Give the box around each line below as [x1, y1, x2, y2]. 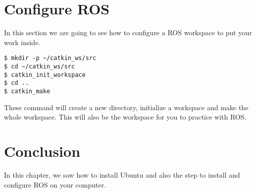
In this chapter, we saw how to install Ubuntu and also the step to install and [4, 169, 240, 180]
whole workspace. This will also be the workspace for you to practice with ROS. [4, 112, 247, 122]
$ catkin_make [4, 87, 51, 95]
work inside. [4, 37, 41, 47]
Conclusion [4, 140, 81, 161]
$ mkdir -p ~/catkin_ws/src [4, 55, 97, 62]
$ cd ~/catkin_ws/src [4, 63, 75, 70]
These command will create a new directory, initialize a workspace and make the [4, 102, 249, 112]
